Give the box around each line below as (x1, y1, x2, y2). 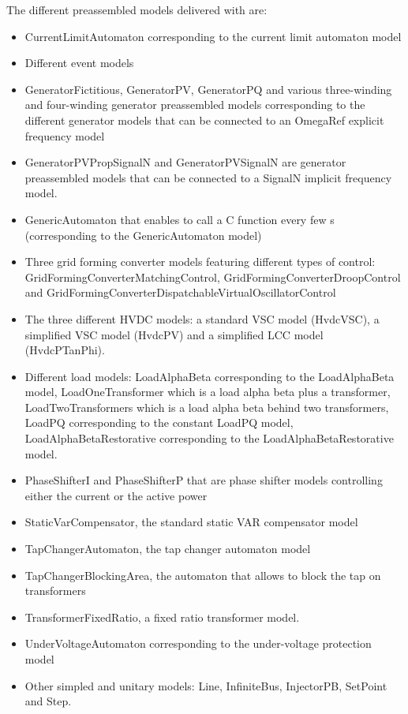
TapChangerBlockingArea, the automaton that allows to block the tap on (24, 566, 381, 583)
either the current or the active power (24, 487, 208, 503)
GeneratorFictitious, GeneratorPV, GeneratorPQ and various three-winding (24, 80, 392, 97)
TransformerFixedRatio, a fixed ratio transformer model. (24, 608, 300, 625)
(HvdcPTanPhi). (24, 342, 105, 358)
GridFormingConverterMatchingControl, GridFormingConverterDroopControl (24, 268, 401, 285)
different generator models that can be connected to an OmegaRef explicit (24, 111, 384, 128)
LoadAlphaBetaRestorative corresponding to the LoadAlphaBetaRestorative (24, 430, 394, 447)
